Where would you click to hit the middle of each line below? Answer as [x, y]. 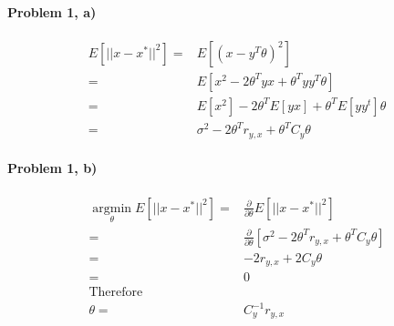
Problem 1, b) [52, 168]
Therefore [116, 293]
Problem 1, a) [52, 11]
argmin [112, 208]
